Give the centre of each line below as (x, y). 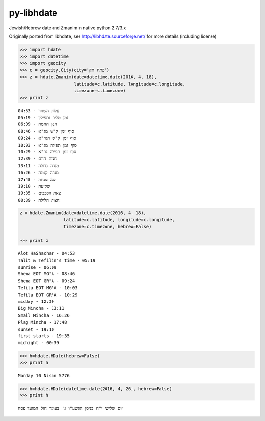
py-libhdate (33, 13)
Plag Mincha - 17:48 (42, 322)
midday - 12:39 (36, 301)
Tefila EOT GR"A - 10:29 (48, 295)
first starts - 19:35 (44, 336)
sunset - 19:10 (36, 329)
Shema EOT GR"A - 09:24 (46, 281)
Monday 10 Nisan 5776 (44, 376)
